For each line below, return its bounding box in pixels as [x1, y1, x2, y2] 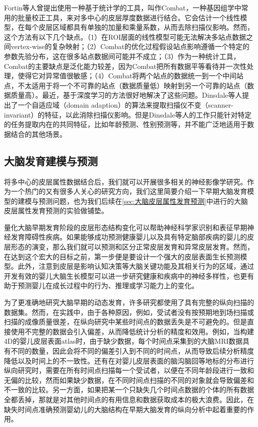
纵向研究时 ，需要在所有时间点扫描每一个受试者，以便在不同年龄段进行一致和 [4, 365, 254, 375]
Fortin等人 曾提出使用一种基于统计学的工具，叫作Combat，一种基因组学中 [4, 2, 242, 12]
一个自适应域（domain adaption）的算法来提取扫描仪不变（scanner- [17, 99, 234, 110]
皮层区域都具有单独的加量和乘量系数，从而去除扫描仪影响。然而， [38, 22, 254, 32]
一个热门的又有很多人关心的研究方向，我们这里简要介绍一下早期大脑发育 [10, 186, 247, 196]
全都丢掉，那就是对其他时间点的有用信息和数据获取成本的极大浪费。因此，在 [4, 394, 254, 404]
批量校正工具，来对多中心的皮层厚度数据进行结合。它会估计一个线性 [17, 12, 240, 22]
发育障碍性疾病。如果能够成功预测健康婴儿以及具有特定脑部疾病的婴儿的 [10, 232, 247, 242]
